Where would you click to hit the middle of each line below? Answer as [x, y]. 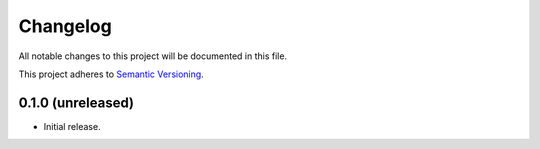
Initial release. [72, 126]
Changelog [65, 26]
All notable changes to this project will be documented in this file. [153, 56]
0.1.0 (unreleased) [76, 102]
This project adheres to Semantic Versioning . [111, 74]
